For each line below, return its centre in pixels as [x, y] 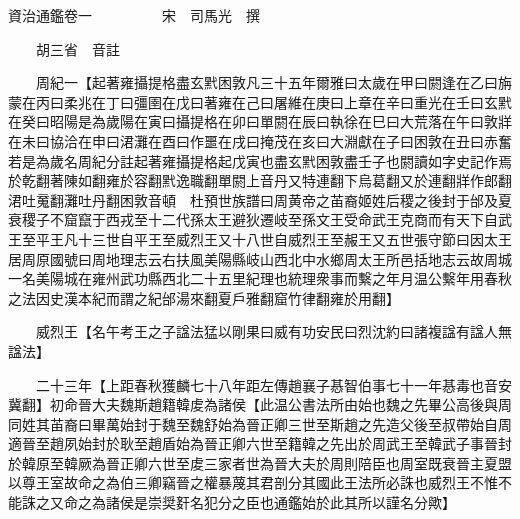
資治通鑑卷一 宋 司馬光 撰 [134, 15]
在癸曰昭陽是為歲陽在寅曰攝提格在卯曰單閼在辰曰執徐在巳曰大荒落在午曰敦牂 [260, 121]
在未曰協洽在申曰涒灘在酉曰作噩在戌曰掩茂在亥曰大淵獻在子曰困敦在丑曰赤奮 [260, 140]
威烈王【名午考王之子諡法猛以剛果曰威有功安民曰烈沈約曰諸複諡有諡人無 [273, 331]
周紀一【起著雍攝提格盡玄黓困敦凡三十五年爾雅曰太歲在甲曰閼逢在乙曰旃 [273, 82]
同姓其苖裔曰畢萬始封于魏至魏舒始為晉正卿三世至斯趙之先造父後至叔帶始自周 [260, 423]
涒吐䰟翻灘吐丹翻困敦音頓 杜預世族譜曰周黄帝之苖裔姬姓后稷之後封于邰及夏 [260, 199]
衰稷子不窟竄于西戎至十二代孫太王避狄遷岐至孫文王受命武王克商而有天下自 [253, 219]
